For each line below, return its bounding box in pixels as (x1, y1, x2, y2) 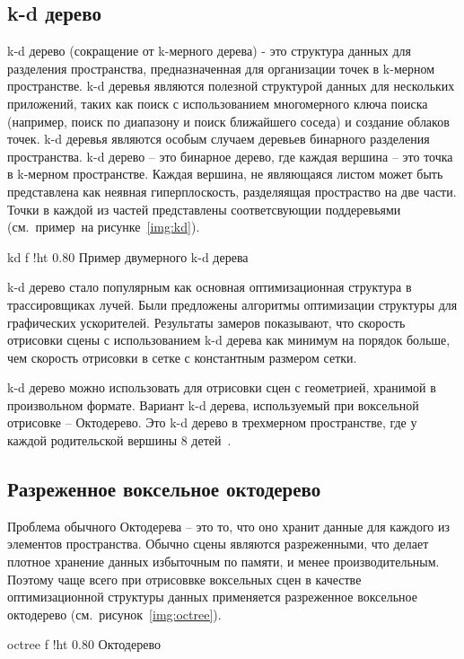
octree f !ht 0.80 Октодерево (7, 635, 161, 654)
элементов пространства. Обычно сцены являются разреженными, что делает (7, 534, 429, 553)
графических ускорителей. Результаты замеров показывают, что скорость (7, 312, 406, 331)
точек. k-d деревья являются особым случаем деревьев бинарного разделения (7, 129, 430, 148)
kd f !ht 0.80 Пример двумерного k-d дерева (7, 247, 249, 266)
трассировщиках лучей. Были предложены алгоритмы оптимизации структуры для (7, 294, 458, 313)
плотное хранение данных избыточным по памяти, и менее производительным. (7, 552, 440, 571)
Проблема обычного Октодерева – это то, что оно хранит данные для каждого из (7, 516, 450, 535)
